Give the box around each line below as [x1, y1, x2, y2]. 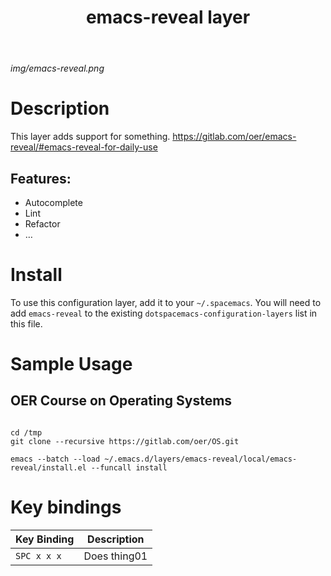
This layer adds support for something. [10, 131, 171, 143]
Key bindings [10, 496, 122, 519]
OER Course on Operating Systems [10, 392, 233, 410]
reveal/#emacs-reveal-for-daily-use [10, 141, 158, 153]
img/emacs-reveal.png [10, 62, 105, 75]
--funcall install [90, 462, 168, 473]
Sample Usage [10, 353, 133, 376]
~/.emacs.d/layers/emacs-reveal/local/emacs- [104, 454, 298, 464]
